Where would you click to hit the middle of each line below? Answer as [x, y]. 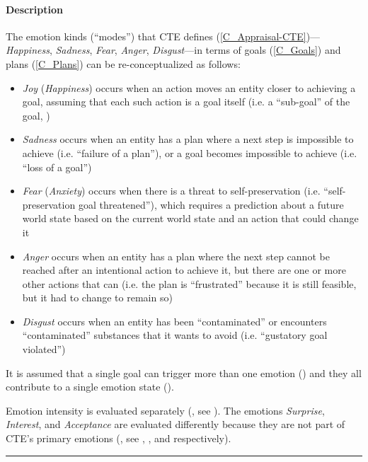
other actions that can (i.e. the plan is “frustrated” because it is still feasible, [189, 283]
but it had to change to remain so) [97, 298]
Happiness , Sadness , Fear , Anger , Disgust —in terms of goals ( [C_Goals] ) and [173, 50]
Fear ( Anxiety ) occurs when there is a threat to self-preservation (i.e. [171, 191]
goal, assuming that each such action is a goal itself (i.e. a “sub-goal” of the [186, 102]
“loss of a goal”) [57, 167]
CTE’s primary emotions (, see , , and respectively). [119, 438]
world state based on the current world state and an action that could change [190, 218]
